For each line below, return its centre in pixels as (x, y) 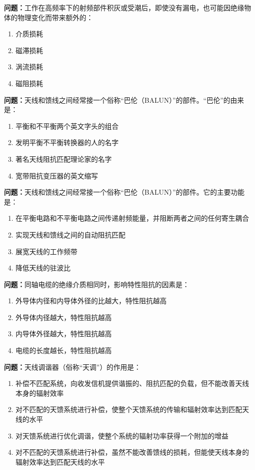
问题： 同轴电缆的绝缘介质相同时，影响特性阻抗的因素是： (97, 284)
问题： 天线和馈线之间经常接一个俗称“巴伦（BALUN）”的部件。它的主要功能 (124, 192)
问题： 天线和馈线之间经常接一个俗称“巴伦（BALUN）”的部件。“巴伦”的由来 (124, 100)
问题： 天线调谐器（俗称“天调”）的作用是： (73, 367)
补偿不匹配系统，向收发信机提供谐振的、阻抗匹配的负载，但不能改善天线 (132, 383)
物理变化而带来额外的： (55, 17)
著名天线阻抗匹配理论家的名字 (64, 159)
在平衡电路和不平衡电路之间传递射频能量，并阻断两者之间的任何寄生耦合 (132, 218)
